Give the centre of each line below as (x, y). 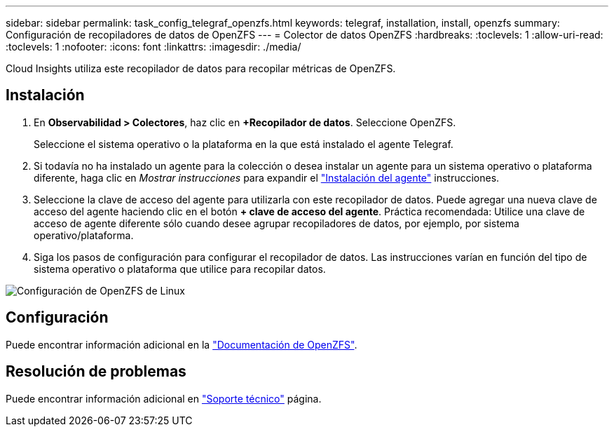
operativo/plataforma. (84, 235)
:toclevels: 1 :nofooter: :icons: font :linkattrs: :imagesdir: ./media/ (153, 47)
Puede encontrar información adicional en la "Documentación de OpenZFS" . (182, 344)
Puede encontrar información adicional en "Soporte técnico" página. (164, 398)
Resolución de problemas (96, 372)
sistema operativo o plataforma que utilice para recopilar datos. (180, 269)
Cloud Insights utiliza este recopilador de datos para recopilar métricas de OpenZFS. (201, 68)
